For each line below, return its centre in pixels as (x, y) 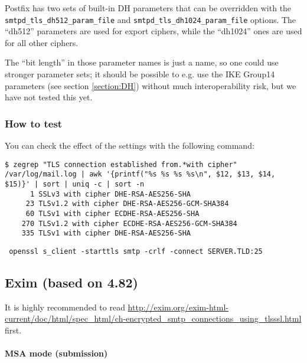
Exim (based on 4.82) (71, 282)
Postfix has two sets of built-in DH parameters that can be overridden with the (148, 8)
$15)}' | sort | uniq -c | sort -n (75, 184)
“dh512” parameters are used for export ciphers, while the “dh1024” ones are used (153, 31)
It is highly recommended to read (65, 307)
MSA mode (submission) (56, 353)
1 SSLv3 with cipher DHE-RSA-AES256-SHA (110, 194)
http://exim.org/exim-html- (178, 307)
